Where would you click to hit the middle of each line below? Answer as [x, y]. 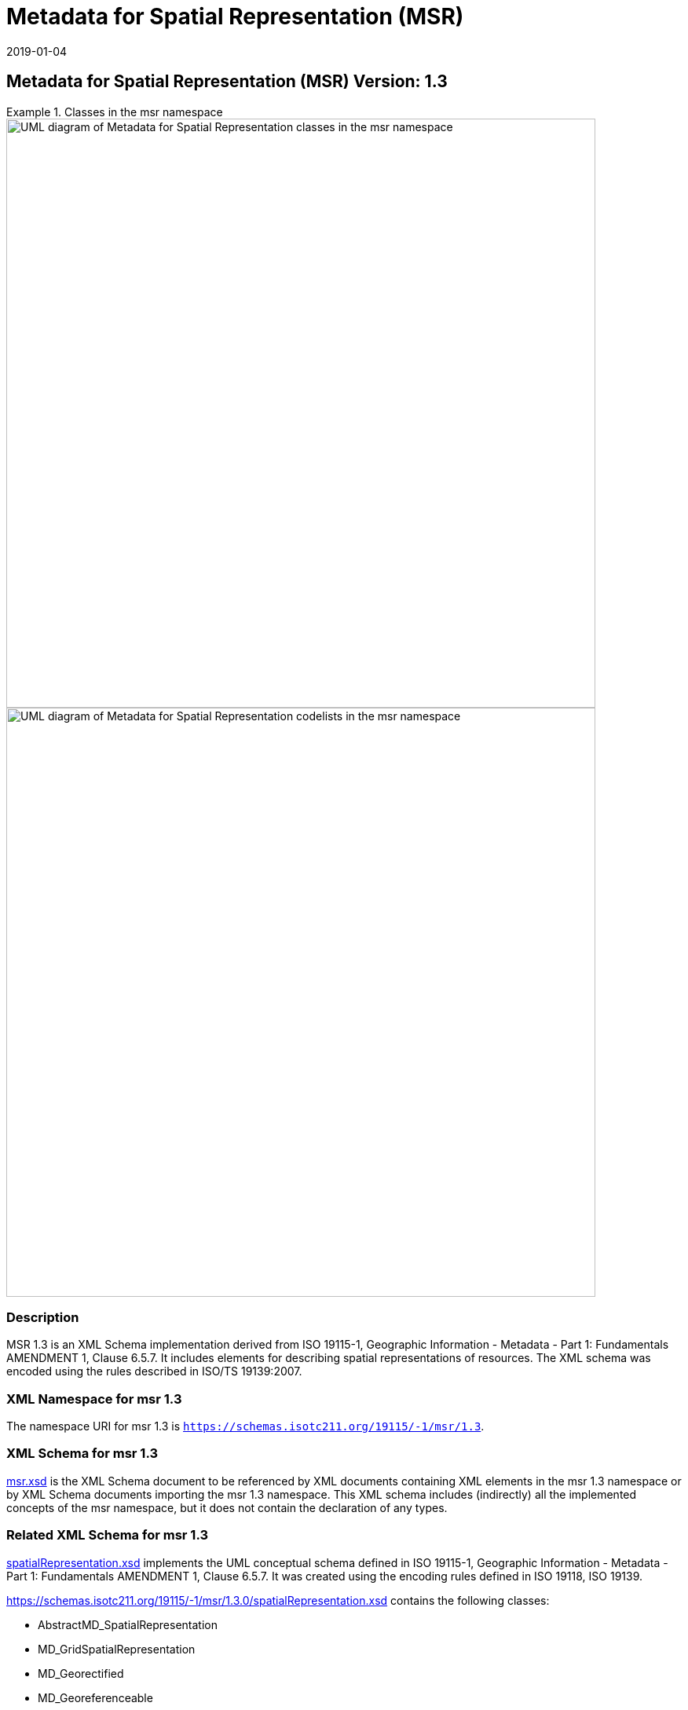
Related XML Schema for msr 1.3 [108, 1535]
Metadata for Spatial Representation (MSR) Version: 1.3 [227, 82]
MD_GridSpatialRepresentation [117, 1649]
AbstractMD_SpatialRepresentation [128, 1624]
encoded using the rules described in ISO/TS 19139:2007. [154, 1371]
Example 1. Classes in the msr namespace [115, 112]
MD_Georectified [81, 1673]
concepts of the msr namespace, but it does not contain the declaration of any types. [227, 1507]
